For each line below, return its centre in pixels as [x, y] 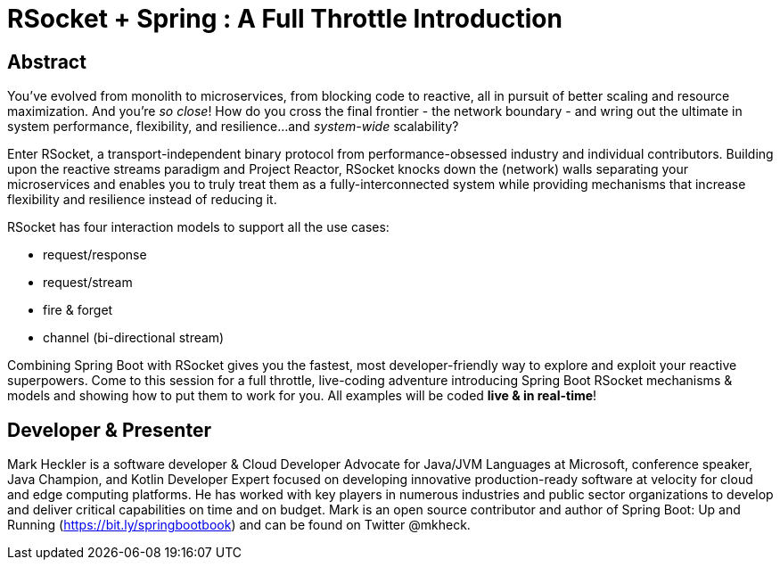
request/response [95, 255]
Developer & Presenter [109, 430]
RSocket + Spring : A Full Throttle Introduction [285, 19]
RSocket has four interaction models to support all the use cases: [198, 227]
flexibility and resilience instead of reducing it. [142, 200]
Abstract [47, 62]
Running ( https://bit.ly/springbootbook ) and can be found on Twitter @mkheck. [239, 525]
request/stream [88, 283]
